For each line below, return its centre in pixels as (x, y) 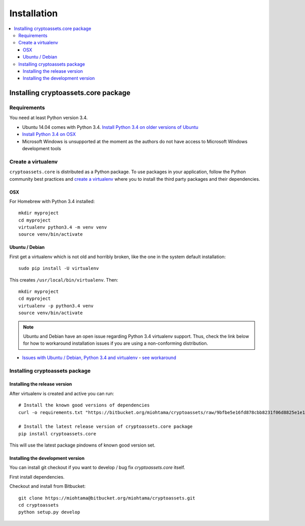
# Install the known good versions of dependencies (84, 405)
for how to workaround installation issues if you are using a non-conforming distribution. (116, 343)
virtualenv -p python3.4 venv (56, 306)
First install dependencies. (37, 477)
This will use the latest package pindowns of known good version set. (82, 445)
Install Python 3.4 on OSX (49, 134)
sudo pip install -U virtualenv (59, 268)
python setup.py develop (49, 512)
